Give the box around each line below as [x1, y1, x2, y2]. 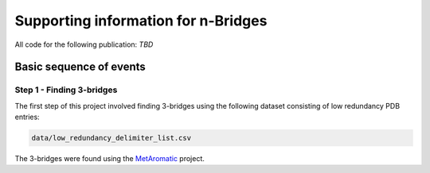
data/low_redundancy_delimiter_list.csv [31, 133, 191, 143]
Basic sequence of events [14, 60, 147, 74]
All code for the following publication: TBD [14, 40, 154, 49]
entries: [14, 112, 40, 122]
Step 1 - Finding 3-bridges [14, 84, 118, 95]
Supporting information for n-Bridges [14, 12, 268, 29]
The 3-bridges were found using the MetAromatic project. [14, 154, 205, 163]
